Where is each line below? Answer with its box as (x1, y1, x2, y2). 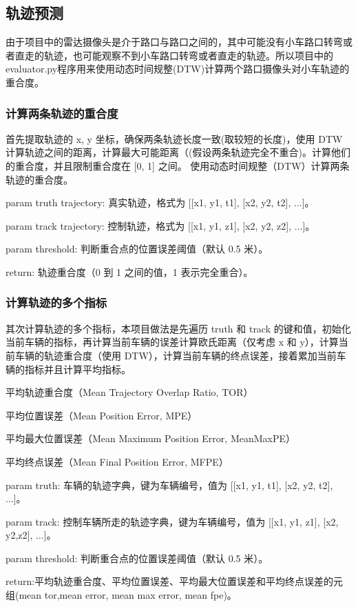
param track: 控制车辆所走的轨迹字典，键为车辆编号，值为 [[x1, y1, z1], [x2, (6, 514, 339, 528)
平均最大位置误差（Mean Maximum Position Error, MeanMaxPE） (6, 431, 296, 446)
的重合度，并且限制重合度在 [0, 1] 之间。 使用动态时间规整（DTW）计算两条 (6, 158, 350, 172)
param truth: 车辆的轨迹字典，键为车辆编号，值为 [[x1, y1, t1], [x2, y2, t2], (6, 477, 333, 492)
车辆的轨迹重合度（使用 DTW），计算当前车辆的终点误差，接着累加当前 (14, 348, 337, 362)
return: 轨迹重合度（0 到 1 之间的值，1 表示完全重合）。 (6, 264, 253, 279)
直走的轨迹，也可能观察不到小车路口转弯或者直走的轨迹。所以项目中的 (14, 48, 333, 62)
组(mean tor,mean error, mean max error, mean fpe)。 (6, 588, 237, 602)
